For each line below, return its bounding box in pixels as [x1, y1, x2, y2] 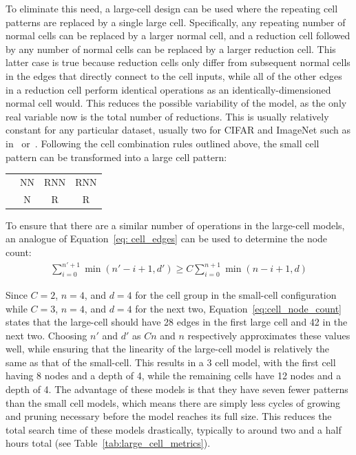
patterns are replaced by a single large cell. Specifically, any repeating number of [6, 14, 346, 29]
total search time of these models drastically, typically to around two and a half [6, 422, 342, 436]
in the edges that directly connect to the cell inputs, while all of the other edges [6, 68, 342, 83]
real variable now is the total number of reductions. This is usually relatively [6, 109, 329, 123]
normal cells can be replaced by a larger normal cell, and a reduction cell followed [6, 28, 350, 43]
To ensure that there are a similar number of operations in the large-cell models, [6, 218, 345, 232]
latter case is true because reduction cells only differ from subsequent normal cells [6, 55, 350, 70]
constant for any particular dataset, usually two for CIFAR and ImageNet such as [6, 123, 351, 137]
